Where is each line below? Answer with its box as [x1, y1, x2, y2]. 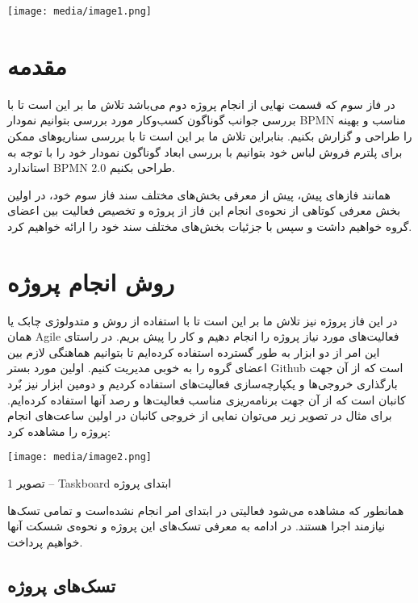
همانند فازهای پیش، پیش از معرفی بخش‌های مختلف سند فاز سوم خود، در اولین [7, 186, 391, 203]
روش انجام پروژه [7, 265, 175, 298]
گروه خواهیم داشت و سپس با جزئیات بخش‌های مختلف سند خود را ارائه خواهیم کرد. [7, 217, 412, 234]
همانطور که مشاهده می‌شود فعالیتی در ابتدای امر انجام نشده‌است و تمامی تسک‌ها [7, 501, 404, 518]
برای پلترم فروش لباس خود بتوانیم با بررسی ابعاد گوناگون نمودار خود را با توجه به [7, 143, 403, 160]
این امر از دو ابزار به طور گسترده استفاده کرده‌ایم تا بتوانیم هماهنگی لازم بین [7, 343, 380, 360]
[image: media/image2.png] [7, 451, 152, 463]
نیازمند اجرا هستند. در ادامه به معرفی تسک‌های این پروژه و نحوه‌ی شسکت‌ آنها [7, 517, 386, 534]
